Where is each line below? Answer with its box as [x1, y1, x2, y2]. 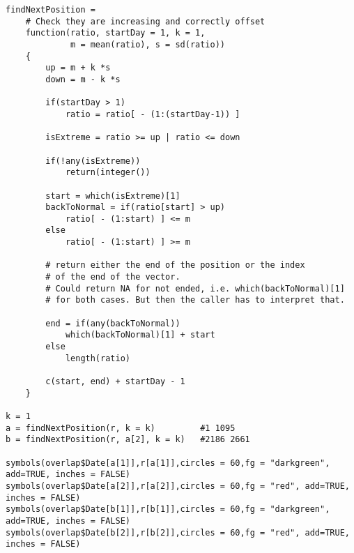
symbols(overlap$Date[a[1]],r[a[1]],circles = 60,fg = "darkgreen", [6, 457, 330, 468]
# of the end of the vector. [45, 272, 180, 282]
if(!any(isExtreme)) [45, 156, 141, 166]
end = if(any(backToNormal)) [45, 318, 180, 328]
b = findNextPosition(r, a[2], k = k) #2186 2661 [6, 434, 250, 445]
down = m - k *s [45, 74, 121, 84]
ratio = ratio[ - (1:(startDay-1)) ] [65, 109, 240, 119]
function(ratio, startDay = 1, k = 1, [25, 28, 206, 38]
